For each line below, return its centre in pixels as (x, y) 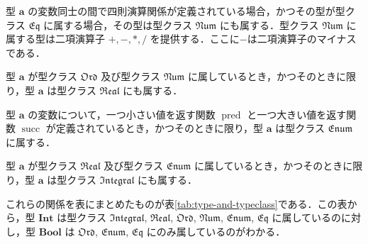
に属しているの (307, 217)
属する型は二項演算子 (55, 39)
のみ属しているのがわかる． (221, 231)
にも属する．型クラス (269, 24)
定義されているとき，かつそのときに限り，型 (159, 128)
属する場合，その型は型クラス (123, 24)
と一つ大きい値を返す (297, 114)
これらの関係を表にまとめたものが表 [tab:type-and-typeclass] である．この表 (177, 203)
